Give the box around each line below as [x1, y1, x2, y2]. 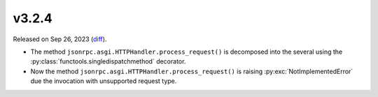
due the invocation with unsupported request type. [30, 77, 177, 85]
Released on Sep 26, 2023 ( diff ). [13, 35, 107, 43]
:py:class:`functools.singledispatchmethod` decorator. [30, 57, 186, 66]
